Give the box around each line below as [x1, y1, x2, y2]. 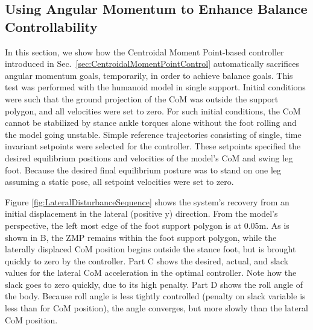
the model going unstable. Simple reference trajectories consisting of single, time [5, 128, 302, 140]
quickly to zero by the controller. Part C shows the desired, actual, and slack [5, 254, 289, 267]
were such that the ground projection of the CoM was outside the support [5, 92, 279, 105]
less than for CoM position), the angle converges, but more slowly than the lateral [5, 302, 308, 314]
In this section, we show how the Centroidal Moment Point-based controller [5, 45, 284, 58]
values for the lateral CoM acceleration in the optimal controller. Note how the [5, 266, 297, 279]
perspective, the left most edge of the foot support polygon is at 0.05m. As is [5, 219, 289, 231]
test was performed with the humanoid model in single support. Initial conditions [5, 81, 306, 93]
